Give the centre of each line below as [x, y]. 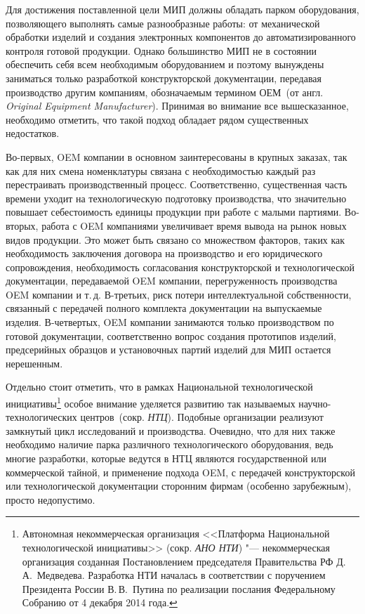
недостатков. [33, 133]
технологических [41, 417]
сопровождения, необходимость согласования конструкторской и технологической [180, 267]
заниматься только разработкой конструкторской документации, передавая [164, 78]
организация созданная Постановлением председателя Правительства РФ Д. [184, 561]
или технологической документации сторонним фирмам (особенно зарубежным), [179, 486]
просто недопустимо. [51, 499]
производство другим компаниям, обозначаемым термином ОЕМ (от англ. [165, 92]
